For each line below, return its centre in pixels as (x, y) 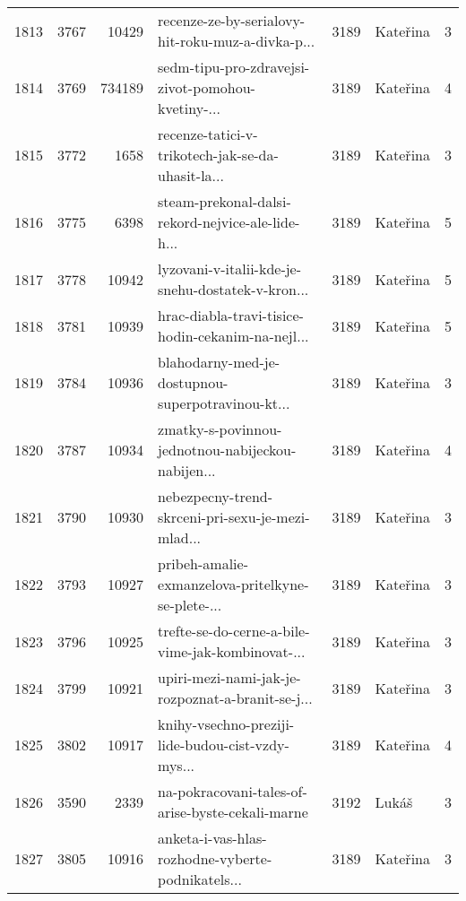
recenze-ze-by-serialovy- (232, 20)
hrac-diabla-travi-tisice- (231, 315)
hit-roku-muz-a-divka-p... (237, 41)
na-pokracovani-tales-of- (233, 791)
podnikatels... (200, 879)
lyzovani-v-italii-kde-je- (230, 269)
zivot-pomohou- (207, 87)
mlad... (180, 537)
